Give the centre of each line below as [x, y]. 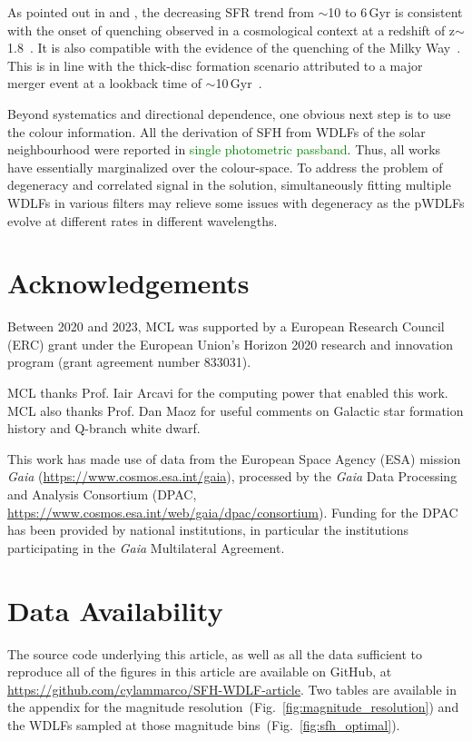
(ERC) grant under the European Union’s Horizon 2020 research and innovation [231, 344]
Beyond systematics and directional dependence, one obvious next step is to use [229, 113]
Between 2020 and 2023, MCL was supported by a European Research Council [226, 326]
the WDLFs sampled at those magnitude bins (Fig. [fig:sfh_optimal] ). [204, 724]
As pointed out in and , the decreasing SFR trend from [161, 12]
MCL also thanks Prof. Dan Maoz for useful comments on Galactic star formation [236, 410]
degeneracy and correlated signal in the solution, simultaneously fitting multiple [229, 185]
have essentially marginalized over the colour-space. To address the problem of [225, 167]
